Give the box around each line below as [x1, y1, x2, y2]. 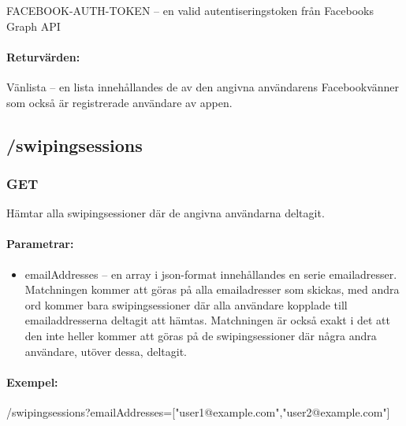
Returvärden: [6, 48, 80, 65]
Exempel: [6, 373, 58, 390]
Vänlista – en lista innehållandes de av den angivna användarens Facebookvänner [6, 78, 400, 94]
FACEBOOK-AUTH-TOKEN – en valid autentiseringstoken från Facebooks [6, 2, 374, 18]
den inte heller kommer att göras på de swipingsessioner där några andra [24, 327, 377, 343]
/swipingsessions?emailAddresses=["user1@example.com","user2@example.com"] [6, 403, 390, 420]
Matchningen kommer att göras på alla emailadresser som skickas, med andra [24, 281, 400, 298]
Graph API [6, 17, 61, 34]
